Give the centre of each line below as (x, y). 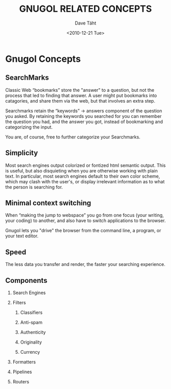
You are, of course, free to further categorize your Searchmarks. (73, 137)
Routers (21, 382)
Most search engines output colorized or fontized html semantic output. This (85, 165)
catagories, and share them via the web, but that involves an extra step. (80, 101)
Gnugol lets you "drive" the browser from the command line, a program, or (83, 231)
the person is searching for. (34, 187)
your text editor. (22, 236)
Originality (31, 342)
